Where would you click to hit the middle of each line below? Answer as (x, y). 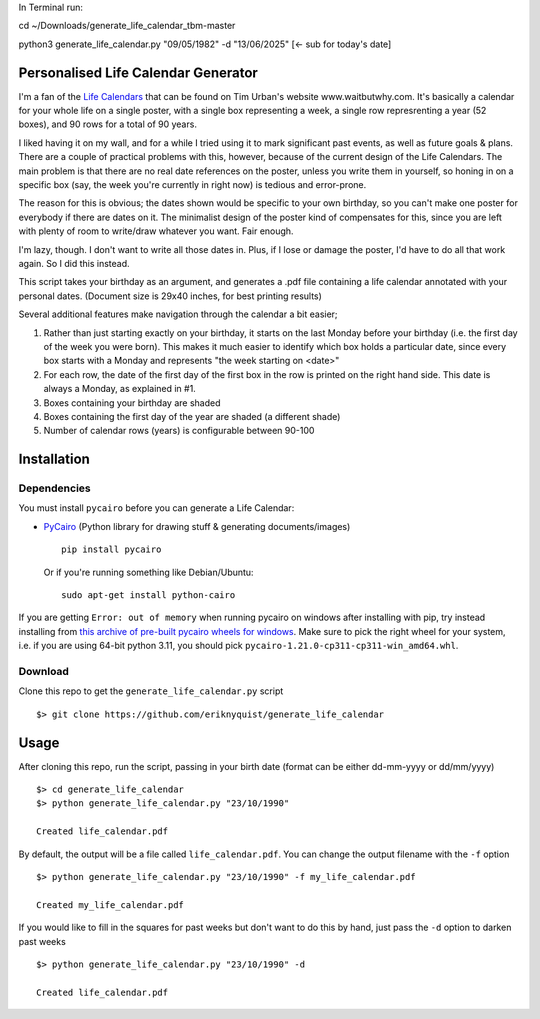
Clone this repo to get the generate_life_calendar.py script (151, 691)
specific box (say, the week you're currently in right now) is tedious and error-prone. (192, 185)
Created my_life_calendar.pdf (110, 904)
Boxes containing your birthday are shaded (132, 402)
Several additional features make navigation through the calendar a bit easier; (178, 314)
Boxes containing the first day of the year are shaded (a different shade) (192, 416)
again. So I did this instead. (74, 263)
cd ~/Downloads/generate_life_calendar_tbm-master (127, 26)
